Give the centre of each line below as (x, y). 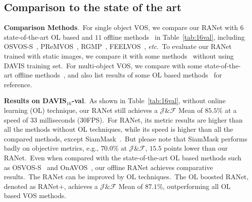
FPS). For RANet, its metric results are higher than (165, 119)
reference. (18, 84)
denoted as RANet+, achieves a (51, 186)
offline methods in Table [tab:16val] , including (174, 37)
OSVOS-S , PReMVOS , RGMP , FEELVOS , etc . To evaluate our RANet (118, 46)
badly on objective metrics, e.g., (51, 148)
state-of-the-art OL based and (48, 37)
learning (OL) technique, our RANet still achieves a (81, 110)
